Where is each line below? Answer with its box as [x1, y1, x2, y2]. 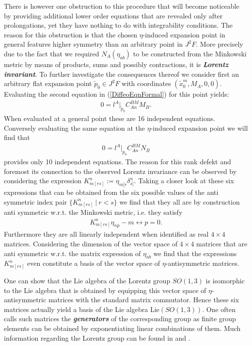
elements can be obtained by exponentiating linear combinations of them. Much [4, 323, 241, 333]
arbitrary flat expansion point [4, 78, 92, 88]
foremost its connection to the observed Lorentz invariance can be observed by [4, 166, 237, 176]
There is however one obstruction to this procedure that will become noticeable [4, 1, 239, 11]
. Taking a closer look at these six [134, 175, 234, 186]
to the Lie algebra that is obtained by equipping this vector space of [4, 285, 206, 295]
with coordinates [122, 78, 171, 88]
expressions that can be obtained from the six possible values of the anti [4, 187, 219, 197]
